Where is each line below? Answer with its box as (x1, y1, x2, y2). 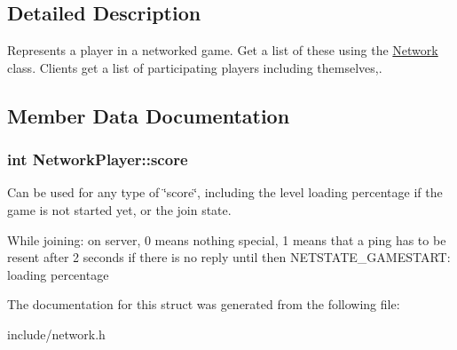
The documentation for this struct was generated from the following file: (7, 295, 400, 314)
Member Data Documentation (7, 101, 290, 129)
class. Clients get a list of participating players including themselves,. (7, 58, 382, 76)
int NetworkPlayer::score (7, 148, 188, 171)
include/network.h (7, 324, 106, 343)
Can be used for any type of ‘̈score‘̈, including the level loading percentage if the (7, 183, 443, 202)
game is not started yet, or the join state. (7, 200, 232, 219)
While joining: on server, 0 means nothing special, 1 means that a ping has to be (7, 230, 446, 249)
